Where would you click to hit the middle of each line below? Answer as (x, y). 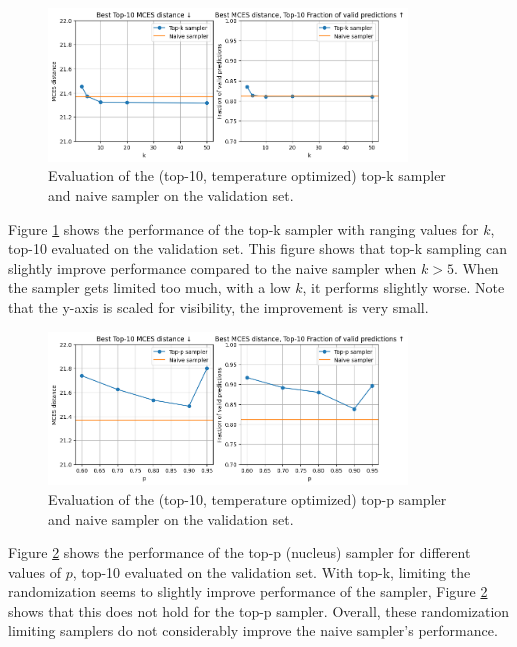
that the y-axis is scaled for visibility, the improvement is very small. (218, 306)
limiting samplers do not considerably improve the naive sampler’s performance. (253, 630)
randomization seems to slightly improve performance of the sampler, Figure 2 (248, 591)
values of (34, 571)
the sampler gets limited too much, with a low (149, 287)
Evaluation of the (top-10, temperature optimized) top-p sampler (247, 498)
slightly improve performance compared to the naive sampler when (212, 267)
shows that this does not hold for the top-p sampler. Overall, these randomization (259, 610)
